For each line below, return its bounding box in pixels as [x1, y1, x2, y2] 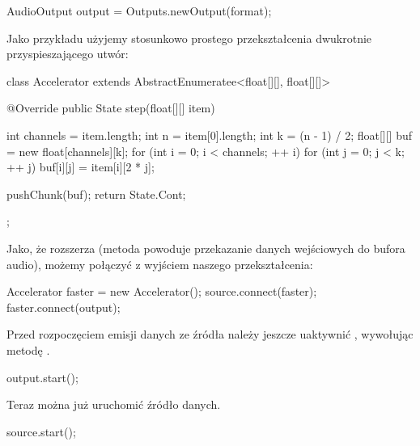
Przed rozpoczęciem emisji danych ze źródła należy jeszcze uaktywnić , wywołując [6, 326, 414, 343]
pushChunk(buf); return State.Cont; [6, 185, 186, 202]
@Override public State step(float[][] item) [6, 99, 215, 116]
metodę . [6, 341, 50, 358]
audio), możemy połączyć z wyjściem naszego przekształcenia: [6, 255, 313, 272]
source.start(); [6, 423, 76, 440]
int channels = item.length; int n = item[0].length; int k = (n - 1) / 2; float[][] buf [6, 126, 413, 143]
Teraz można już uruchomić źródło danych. [6, 396, 221, 413]
